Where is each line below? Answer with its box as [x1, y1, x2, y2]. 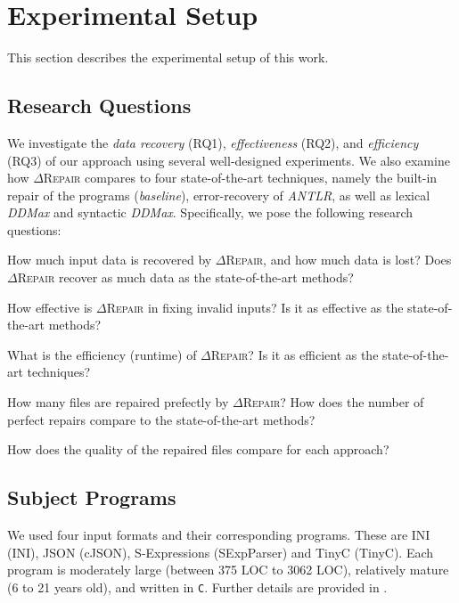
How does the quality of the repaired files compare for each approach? [7, 440, 389, 459]
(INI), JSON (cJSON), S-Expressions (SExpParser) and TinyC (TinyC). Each [7, 542, 434, 561]
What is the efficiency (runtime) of [7, 345, 197, 363]
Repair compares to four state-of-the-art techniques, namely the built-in [43, 168, 438, 187]
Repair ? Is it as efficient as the [210, 345, 379, 363]
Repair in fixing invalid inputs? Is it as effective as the [106, 297, 404, 316]
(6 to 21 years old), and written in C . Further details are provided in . [7, 577, 388, 596]
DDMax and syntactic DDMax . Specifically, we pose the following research [7, 203, 414, 222]
